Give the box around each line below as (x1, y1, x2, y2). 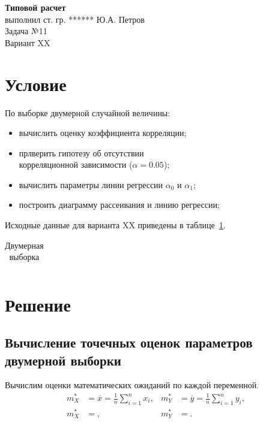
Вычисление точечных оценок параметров (5, 333, 253, 352)
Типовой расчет (5, 1, 66, 13)
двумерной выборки (5, 351, 121, 369)
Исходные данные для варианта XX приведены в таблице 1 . (5, 219, 226, 231)
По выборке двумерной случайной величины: (5, 106, 171, 119)
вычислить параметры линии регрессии (19, 178, 163, 191)
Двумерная (5, 238, 44, 251)
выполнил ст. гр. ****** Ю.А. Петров (5, 13, 145, 25)
